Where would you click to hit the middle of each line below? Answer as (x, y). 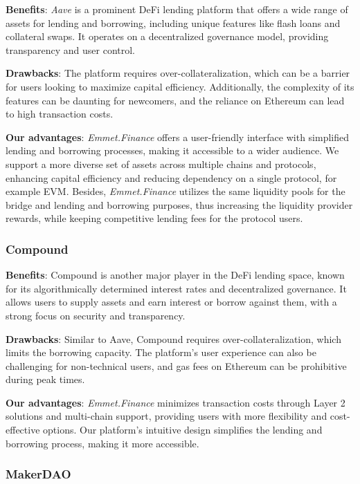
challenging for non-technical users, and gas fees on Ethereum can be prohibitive (176, 365)
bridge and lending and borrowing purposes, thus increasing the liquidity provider (179, 204)
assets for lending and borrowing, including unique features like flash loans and (173, 22)
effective (23, 430)
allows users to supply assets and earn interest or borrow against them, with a (171, 302)
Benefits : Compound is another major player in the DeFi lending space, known (175, 275)
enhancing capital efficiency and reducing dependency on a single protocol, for (171, 177)
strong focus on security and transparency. (96, 315)
